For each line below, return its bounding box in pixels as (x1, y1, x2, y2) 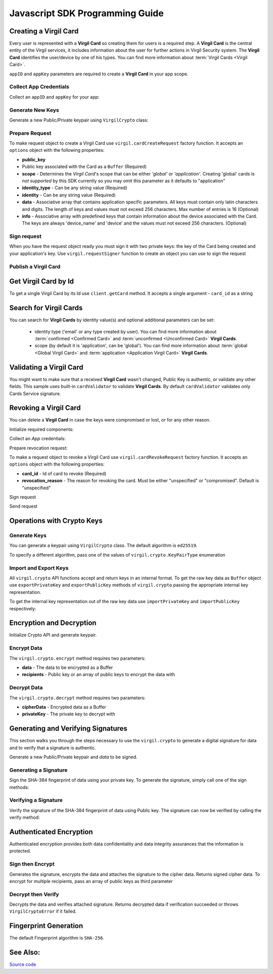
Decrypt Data (9, 684, 43, 691)
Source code (9, 961, 36, 967)
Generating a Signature (9, 767, 68, 774)
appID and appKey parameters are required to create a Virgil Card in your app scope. (9, 71, 189, 77)
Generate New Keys (9, 106, 59, 113)
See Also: (9, 948, 40, 957)
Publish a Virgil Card (9, 263, 61, 270)
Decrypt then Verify (9, 891, 59, 898)
